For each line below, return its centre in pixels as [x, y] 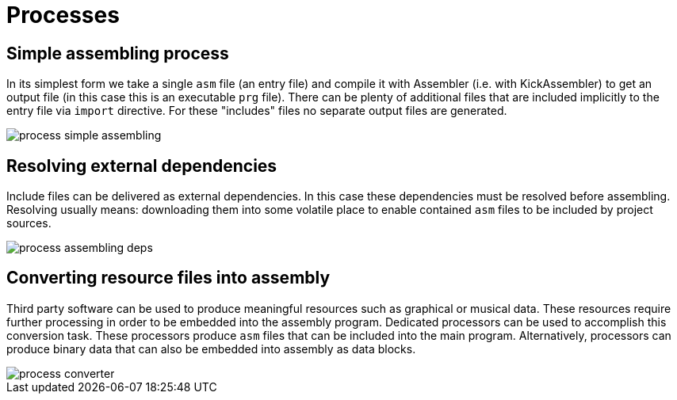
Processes [63, 15]
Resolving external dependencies [142, 166]
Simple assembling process [118, 53]
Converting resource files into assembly [168, 278]
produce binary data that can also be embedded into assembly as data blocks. [211, 349]
